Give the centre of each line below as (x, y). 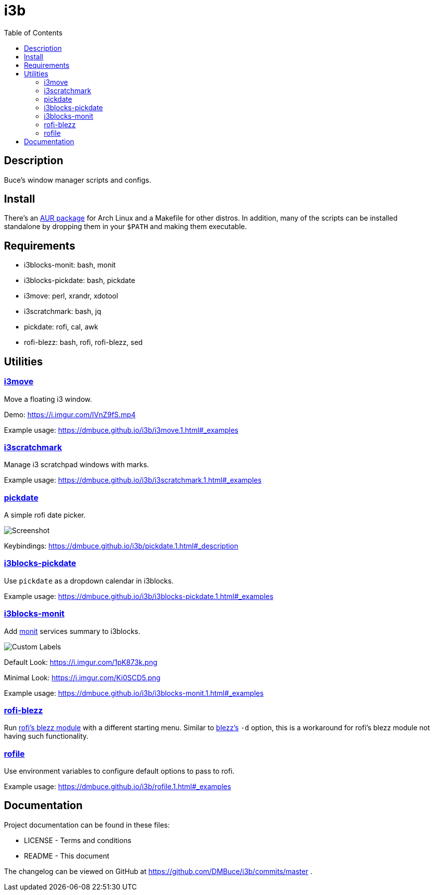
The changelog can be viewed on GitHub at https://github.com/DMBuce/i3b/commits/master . (158, 871)
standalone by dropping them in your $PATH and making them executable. (125, 227)
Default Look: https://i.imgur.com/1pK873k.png (81, 662)
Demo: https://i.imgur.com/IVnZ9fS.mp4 (70, 414)
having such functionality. (46, 736)
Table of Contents (33, 32)
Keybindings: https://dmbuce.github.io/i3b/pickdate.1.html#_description (121, 546)
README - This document (67, 856)
